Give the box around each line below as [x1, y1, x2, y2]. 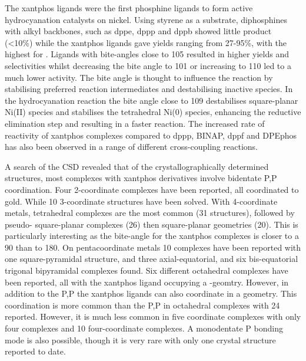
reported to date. [5, 345, 66, 357]
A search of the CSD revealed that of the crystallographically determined [5, 160, 269, 172]
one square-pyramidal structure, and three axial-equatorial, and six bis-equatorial [5, 252, 298, 265]
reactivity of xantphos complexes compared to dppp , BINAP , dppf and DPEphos [5, 129, 297, 141]
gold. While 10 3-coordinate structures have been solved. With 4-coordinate [5, 195, 278, 207]
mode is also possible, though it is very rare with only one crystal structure [5, 333, 276, 346]
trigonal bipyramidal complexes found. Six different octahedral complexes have [5, 264, 288, 277]
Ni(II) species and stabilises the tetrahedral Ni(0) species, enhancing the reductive [5, 106, 301, 118]
